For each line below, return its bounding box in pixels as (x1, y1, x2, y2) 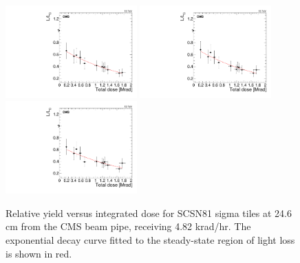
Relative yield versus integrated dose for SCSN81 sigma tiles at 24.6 (6, 205, 292, 220)
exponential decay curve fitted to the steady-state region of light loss (6, 233, 295, 247)
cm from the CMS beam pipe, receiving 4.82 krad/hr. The (6, 219, 251, 233)
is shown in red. (6, 246, 72, 260)
